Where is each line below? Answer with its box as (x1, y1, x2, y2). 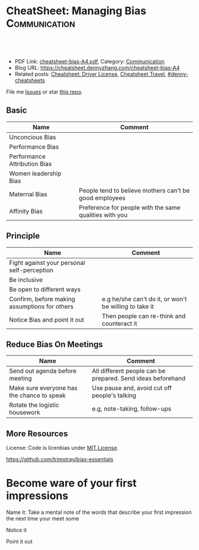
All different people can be (91, 367, 166, 375)
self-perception (9, 266, 54, 274)
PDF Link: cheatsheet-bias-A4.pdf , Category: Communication (14, 57, 165, 65)
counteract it (101, 319, 137, 327)
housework (9, 408, 40, 417)
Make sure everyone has (9, 384, 78, 392)
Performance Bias (9, 142, 59, 151)
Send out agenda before (9, 367, 77, 375)
